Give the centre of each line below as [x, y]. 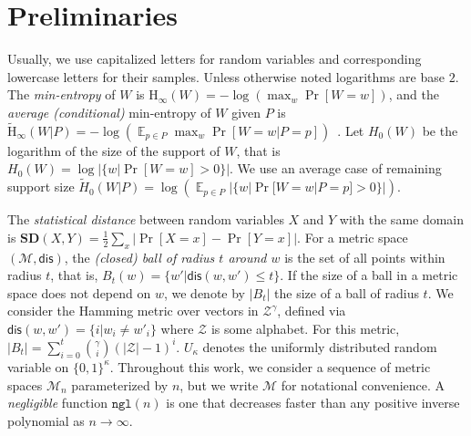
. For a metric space [353, 237]
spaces [25, 384]
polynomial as [46, 420]
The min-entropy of [61, 94]
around [247, 257]
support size [41, 187]
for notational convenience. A [363, 384]
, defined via [312, 311]
